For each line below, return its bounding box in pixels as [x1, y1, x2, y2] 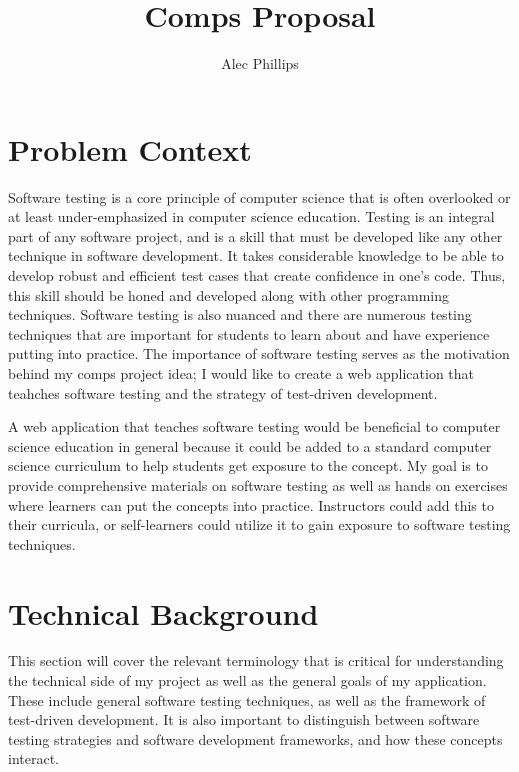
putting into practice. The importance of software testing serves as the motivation [8, 343, 510, 364]
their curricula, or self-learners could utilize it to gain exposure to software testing [8, 514, 511, 535]
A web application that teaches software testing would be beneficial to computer [8, 416, 501, 437]
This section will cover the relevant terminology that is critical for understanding [8, 650, 504, 671]
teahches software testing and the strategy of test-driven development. [8, 382, 438, 403]
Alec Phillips [221, 53, 299, 74]
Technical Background [8, 592, 319, 633]
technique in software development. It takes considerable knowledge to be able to [8, 245, 504, 266]
